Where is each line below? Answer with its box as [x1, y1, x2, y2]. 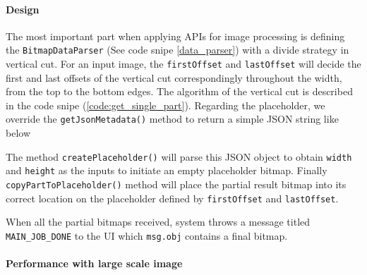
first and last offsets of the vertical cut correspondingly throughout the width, [6, 70, 342, 85]
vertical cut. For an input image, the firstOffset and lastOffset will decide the [6, 56, 361, 71]
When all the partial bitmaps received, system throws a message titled [6, 214, 311, 229]
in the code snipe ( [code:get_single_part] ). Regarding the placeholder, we [6, 97, 325, 112]
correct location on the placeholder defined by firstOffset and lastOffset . [6, 190, 339, 205]
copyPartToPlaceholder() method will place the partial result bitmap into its [6, 177, 347, 192]
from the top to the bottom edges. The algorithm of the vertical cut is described [6, 84, 353, 99]
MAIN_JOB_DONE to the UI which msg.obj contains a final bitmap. [6, 228, 288, 243]
